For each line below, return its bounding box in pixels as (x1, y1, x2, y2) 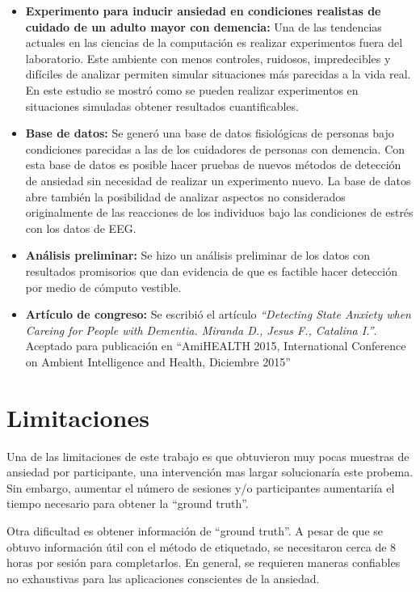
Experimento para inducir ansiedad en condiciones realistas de (25, 2, 381, 19)
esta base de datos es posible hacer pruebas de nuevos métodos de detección (25, 156, 401, 173)
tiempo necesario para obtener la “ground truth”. (6, 495, 249, 512)
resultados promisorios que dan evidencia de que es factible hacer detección (25, 262, 397, 279)
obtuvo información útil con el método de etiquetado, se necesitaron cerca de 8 (6, 538, 397, 555)
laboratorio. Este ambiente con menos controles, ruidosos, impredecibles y (25, 49, 391, 66)
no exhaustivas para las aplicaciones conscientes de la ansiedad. (6, 569, 320, 586)
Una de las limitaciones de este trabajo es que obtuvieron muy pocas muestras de (6, 447, 409, 464)
